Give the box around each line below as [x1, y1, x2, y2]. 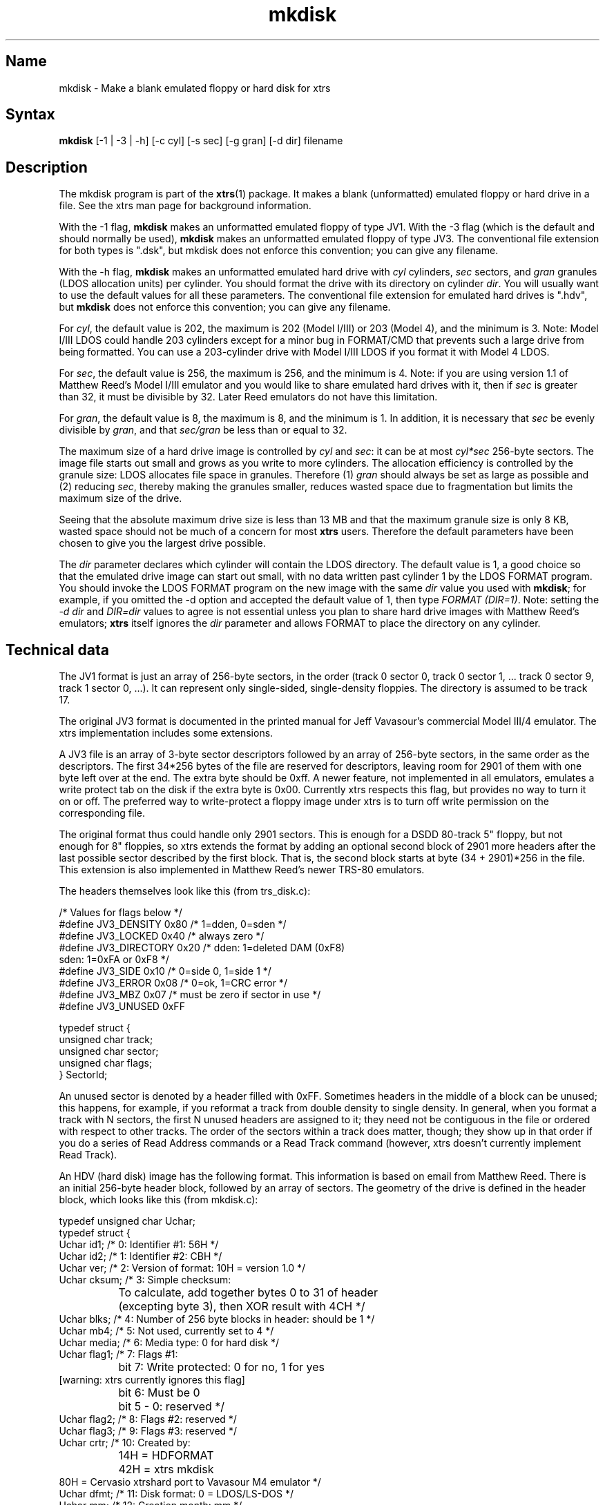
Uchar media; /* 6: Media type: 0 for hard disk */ [59, 1337, 280, 1349]
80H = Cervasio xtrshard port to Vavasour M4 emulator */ [59, 1476, 321, 1488]
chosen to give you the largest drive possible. [59, 537, 266, 550]
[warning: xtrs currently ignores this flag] [59, 1374, 245, 1386]
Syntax [6, 106, 55, 124]
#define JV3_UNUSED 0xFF [59, 1000, 185, 1013]
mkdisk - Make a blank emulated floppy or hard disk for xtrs [59, 81, 331, 94]
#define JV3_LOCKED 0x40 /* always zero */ [59, 930, 265, 942]
